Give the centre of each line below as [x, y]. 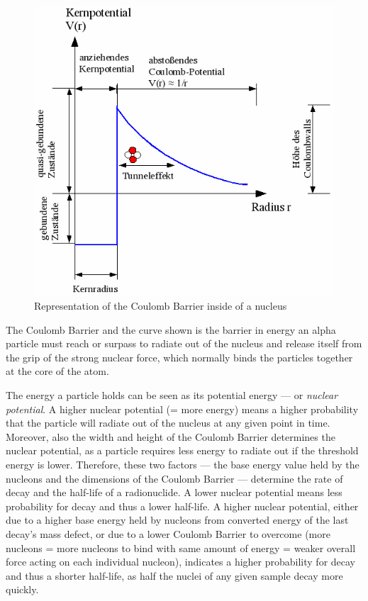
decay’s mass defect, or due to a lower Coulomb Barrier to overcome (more [168, 533]
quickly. [22, 589]
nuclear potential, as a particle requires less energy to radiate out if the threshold [182, 450]
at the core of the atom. [57, 371]
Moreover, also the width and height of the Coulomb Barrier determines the [171, 436]
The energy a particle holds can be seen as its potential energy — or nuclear [172, 395]
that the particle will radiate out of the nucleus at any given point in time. [168, 423]
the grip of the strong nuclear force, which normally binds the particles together [179, 357]
